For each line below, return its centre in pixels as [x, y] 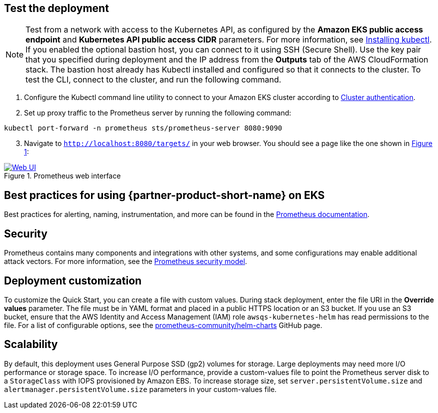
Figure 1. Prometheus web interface [62, 176]
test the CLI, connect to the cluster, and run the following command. [153, 80]
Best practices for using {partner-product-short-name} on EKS [164, 195]
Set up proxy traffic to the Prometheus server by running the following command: [158, 113]
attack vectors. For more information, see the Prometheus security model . [126, 261]
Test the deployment [56, 8]
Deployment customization [73, 280]
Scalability [31, 344]
